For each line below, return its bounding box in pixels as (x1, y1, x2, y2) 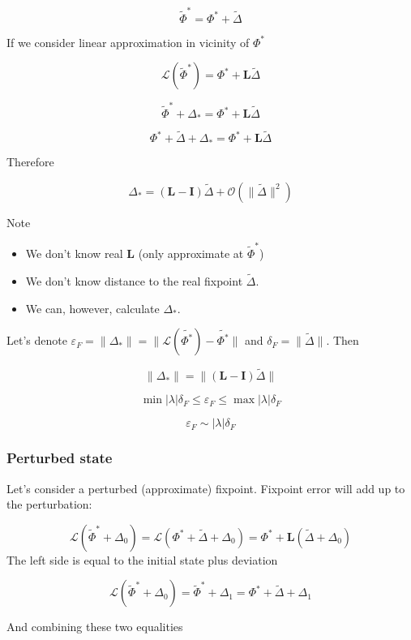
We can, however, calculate (25, 299, 160, 316)
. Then (326, 332, 359, 349)
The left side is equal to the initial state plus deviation (6, 551, 278, 568)
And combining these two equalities (6, 618, 183, 635)
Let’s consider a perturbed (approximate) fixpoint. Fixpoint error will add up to (6, 479, 405, 496)
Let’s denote (6, 332, 67, 349)
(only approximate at (138, 245, 244, 262)
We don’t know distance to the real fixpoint (25, 272, 243, 289)
